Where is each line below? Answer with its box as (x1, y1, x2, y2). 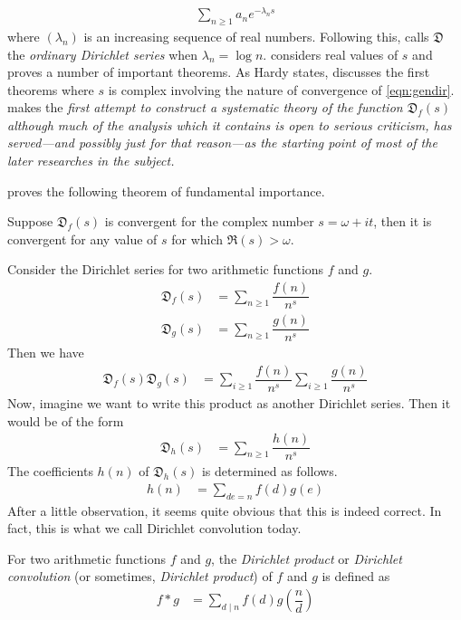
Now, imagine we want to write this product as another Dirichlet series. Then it (7, 393, 451, 412)
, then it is (373, 212, 432, 231)
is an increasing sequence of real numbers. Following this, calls (83, 26, 429, 45)
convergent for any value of (7, 229, 158, 248)
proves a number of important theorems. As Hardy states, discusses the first (7, 62, 430, 81)
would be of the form (7, 411, 124, 430)
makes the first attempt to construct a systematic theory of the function (7, 98, 403, 117)
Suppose (7, 212, 53, 231)
